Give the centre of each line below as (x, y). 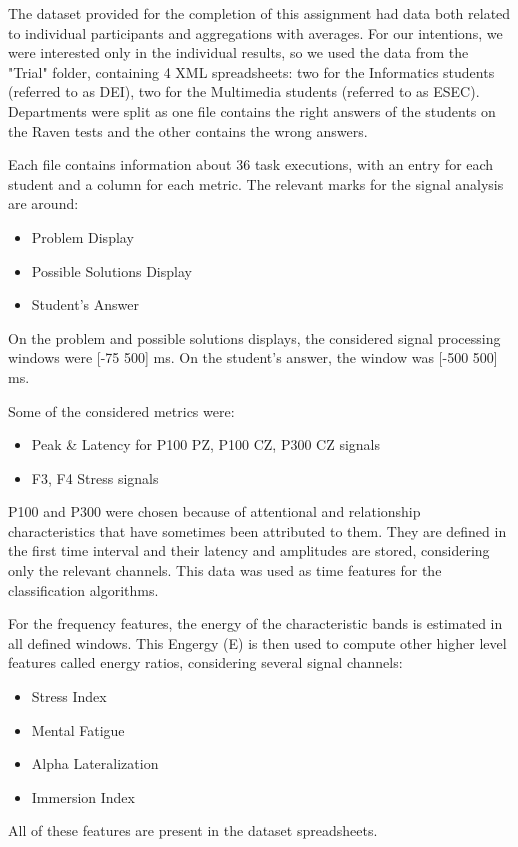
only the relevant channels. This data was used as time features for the (225, 570)
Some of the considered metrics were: (121, 410)
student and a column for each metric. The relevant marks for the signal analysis (256, 183)
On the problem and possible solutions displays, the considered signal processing (254, 337)
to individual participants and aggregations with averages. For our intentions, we (255, 32)
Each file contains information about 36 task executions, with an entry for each (251, 164)
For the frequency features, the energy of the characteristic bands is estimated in (255, 623)
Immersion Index (83, 796)
